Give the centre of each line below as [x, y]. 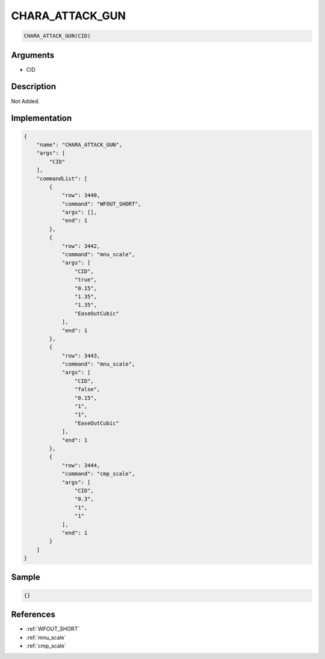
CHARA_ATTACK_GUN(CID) [57, 36]
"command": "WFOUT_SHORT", [101, 204]
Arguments [33, 55]
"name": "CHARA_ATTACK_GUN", [79, 144]
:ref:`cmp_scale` [46, 646]
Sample [26, 577]
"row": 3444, [81, 465]
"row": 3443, [81, 355]
